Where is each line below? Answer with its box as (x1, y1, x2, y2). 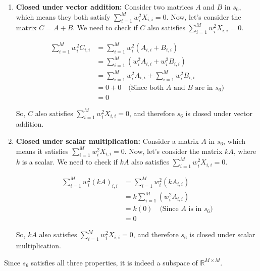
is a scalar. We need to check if (22, 156, 118, 167)
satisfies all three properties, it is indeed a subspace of (31, 257, 198, 267)
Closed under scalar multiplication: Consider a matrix (16, 136, 199, 146)
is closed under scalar (189, 229, 255, 240)
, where (233, 145, 256, 156)
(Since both (128, 84, 164, 91)
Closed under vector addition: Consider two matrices (16, 2, 193, 12)
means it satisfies (16, 145, 69, 156)
